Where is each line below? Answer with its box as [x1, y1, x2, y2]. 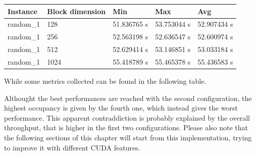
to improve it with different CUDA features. [4, 142, 140, 152]
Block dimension [47, 6, 106, 16]
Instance [8, 6, 37, 16]
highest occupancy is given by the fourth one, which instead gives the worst [4, 102, 238, 113]
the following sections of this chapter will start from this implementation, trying [4, 132, 252, 142]
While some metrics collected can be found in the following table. [4, 75, 207, 86]
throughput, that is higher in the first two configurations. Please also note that [4, 122, 248, 133]
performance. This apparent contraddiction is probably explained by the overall [4, 112, 250, 123]
